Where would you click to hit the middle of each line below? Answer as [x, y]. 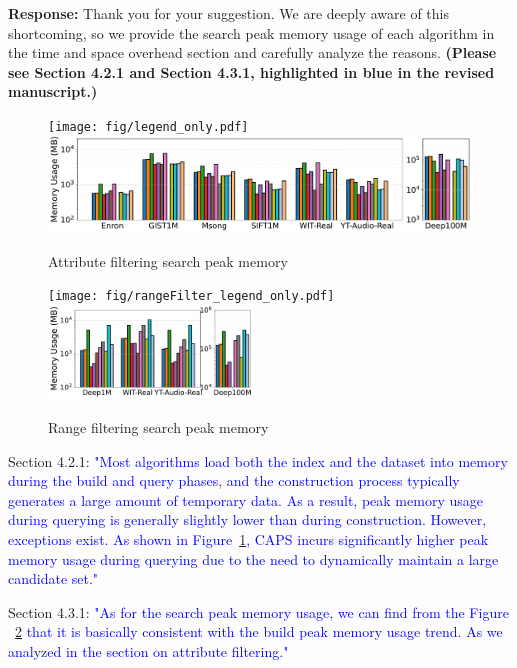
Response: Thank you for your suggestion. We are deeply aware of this [229, 13]
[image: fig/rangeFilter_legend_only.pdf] [191, 296]
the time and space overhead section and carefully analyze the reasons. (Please [252, 52]
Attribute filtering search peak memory [168, 260]
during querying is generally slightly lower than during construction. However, [247, 519]
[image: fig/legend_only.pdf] [148, 126]
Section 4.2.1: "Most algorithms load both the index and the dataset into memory [258, 460]
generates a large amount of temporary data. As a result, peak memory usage [245, 499]
